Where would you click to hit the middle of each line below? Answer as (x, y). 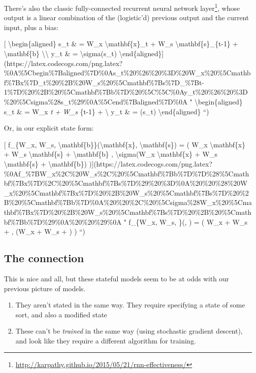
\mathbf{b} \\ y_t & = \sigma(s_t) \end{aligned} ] (84, 53)
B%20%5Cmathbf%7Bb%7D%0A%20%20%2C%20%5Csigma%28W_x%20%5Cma (128, 202)
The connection (44, 258)
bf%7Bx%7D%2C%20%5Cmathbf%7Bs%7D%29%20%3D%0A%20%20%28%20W (126, 183)
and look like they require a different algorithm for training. (106, 340)
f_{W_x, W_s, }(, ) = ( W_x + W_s (188, 221)
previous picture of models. (45, 288)
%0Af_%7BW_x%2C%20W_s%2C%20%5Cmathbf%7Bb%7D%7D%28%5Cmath (127, 173)
